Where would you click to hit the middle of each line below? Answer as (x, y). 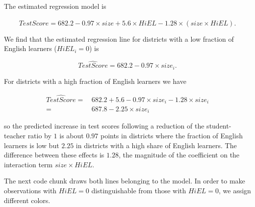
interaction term (28, 164)
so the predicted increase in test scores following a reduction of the (104, 126)
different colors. (27, 200)
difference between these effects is (54, 155)
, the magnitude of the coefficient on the (179, 155)
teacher (15, 136)
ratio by (39, 136)
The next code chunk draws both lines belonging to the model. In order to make (125, 181)
